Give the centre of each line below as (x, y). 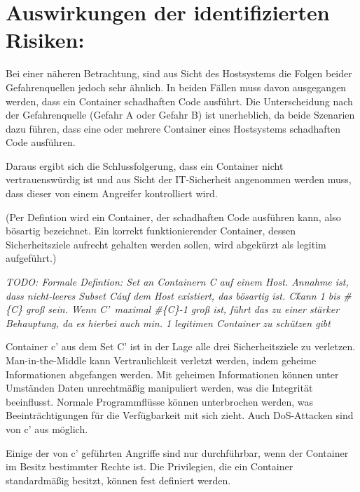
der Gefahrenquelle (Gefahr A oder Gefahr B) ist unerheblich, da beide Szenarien (180, 115)
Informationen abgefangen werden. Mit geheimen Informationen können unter (172, 374)
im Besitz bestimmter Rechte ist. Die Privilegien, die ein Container (150, 466)
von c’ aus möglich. (47, 428)
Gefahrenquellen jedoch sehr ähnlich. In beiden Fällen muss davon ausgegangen (176, 87)
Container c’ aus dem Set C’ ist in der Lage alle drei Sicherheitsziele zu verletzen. (181, 346)
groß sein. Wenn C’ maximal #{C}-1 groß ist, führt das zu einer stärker (183, 309)
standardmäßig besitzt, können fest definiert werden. (118, 480)
